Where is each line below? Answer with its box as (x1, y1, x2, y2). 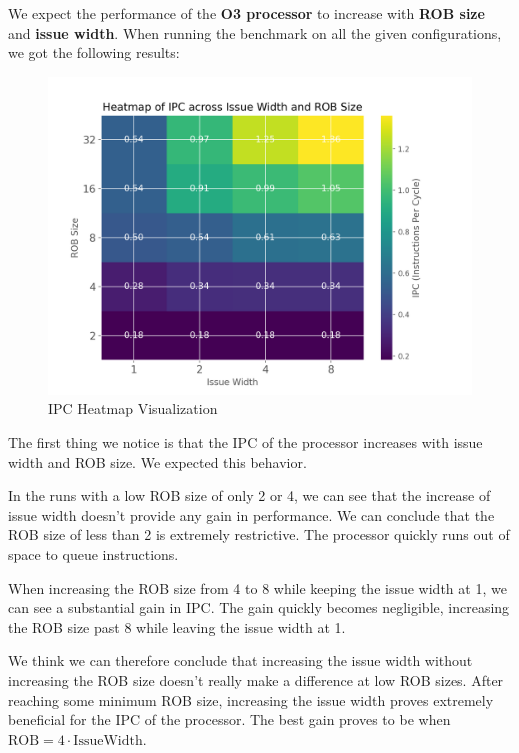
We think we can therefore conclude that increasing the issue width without (8, 650, 473, 671)
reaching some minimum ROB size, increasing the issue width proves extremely (8, 689, 494, 710)
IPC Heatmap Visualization (48, 398, 218, 419)
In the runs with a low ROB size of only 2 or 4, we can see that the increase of (8, 485, 491, 506)
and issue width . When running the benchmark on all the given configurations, (8, 22, 502, 43)
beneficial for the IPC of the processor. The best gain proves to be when (8, 709, 451, 730)
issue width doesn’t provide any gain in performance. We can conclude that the (8, 504, 495, 525)
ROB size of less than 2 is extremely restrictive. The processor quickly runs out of (8, 524, 510, 545)
